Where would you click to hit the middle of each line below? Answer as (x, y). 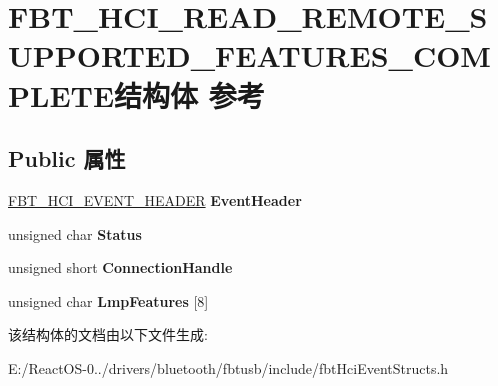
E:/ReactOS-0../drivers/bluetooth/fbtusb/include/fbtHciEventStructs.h (228, 367)
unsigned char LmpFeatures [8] (108, 300)
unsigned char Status (75, 233)
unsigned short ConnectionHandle (120, 267)
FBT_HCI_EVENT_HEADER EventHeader (155, 199)
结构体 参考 (189, 94)
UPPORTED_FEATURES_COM (249, 55)
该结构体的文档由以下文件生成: (108, 334)
